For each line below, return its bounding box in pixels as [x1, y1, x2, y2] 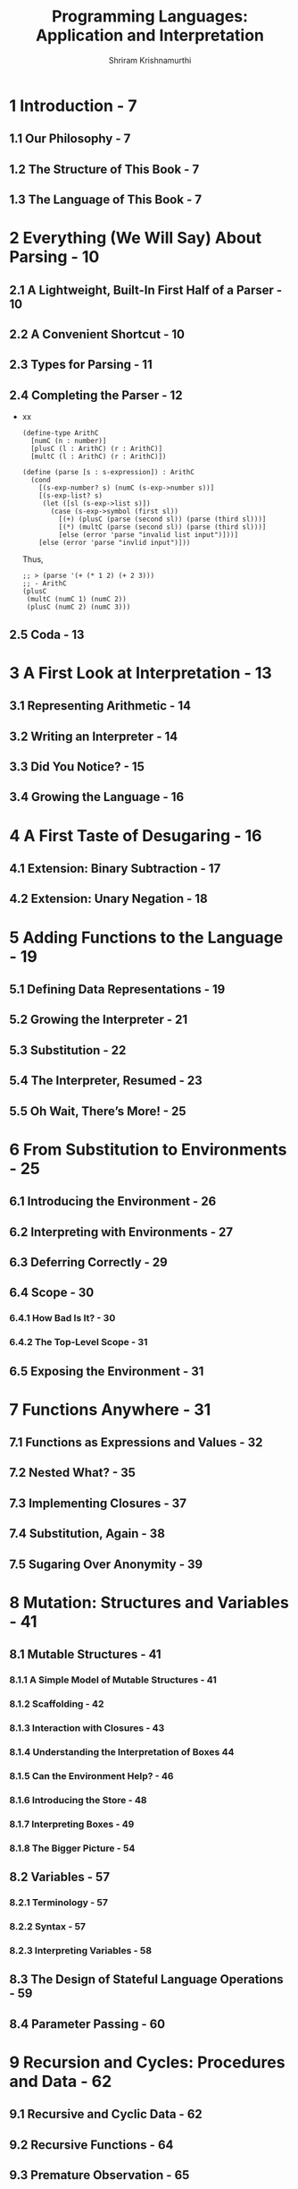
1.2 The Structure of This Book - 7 [9, 161, 200, 176]
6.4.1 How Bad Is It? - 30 [9, 1312, 116, 1324]
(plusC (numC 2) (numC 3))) [26, 602, 131, 612]
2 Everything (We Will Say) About [9, 228, 262, 248]
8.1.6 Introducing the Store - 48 [9, 1793, 147, 1806]
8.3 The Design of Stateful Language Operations [9, 1972, 284, 1988]
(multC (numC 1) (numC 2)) [26, 595, 127, 604]
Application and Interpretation [35, 25, 265, 46]
